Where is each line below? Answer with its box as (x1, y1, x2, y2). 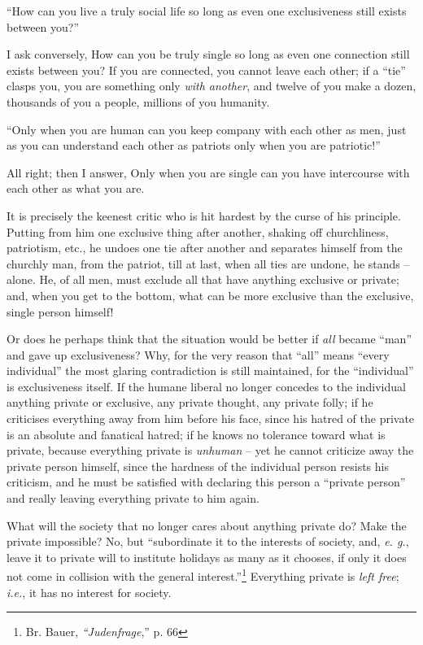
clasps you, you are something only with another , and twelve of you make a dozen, (7, 77, 416, 94)
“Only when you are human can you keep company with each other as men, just (7, 120, 407, 137)
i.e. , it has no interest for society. (7, 583, 172, 600)
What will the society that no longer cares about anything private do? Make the (7, 516, 407, 534)
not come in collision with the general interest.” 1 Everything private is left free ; (7, 565, 399, 585)
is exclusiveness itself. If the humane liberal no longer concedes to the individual (7, 377, 406, 394)
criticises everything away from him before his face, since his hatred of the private (7, 410, 415, 427)
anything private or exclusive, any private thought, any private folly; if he (7, 394, 373, 411)
